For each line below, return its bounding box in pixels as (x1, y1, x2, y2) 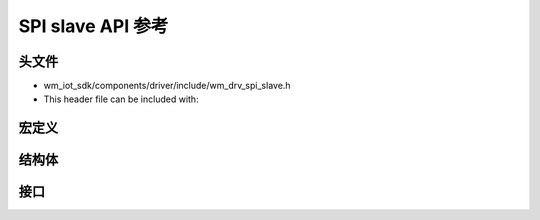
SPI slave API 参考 (18, 15, 169, 37)
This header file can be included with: (43, 93, 199, 105)
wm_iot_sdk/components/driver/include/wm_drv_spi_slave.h (43, 80, 291, 92)
